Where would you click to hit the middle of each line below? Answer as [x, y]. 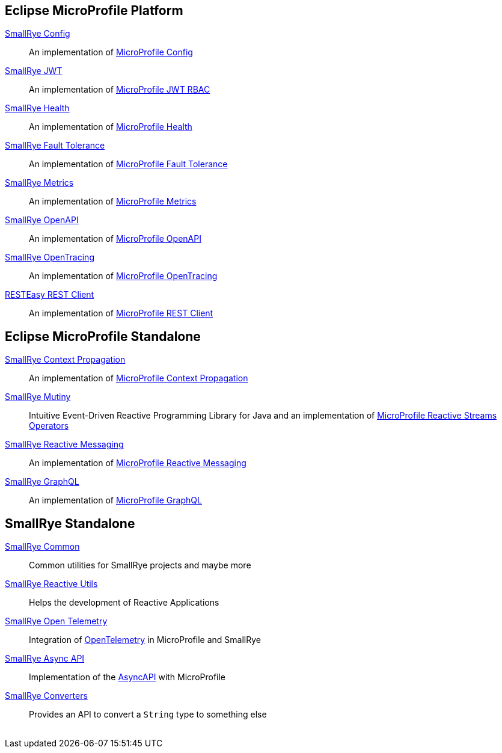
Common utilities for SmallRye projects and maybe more [140, 565]
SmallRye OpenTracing [50, 257]
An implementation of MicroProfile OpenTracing [123, 276]
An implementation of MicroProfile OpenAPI [115, 239]
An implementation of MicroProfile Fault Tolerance [128, 164]
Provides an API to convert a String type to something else [148, 715]
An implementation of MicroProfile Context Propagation [139, 378]
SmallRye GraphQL [42, 482]
